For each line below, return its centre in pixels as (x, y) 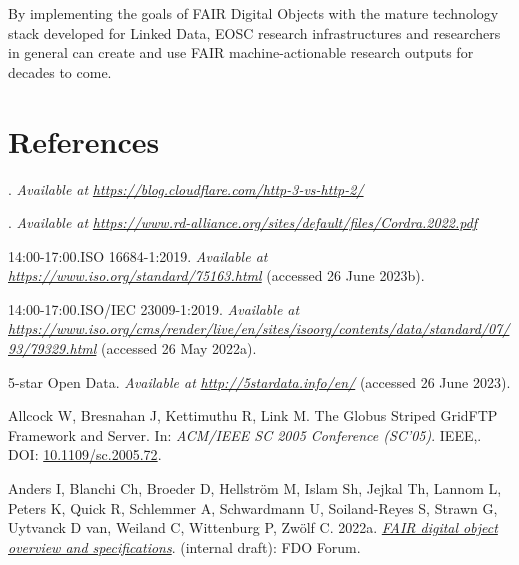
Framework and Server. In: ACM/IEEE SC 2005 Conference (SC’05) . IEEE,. (245, 434)
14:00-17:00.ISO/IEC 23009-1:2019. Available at (154, 308)
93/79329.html (52, 348)
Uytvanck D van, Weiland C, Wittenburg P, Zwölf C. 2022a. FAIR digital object (253, 527)
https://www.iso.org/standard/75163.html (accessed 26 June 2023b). (216, 275)
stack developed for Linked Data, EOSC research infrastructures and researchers (254, 32)
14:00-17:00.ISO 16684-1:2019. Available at (138, 255)
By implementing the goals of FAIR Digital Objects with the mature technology (253, 13)
